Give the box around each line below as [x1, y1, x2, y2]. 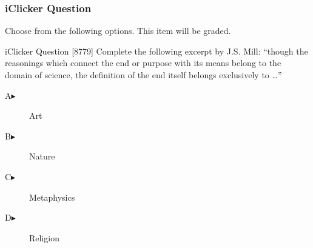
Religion [29, 231, 59, 244]
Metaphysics [29, 190, 75, 203]
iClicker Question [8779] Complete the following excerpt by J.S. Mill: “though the [5, 44, 308, 57]
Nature [29, 150, 55, 163]
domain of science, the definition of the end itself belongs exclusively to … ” [5, 69, 282, 81]
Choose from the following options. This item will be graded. [5, 24, 231, 37]
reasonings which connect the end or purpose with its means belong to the [5, 56, 281, 69]
